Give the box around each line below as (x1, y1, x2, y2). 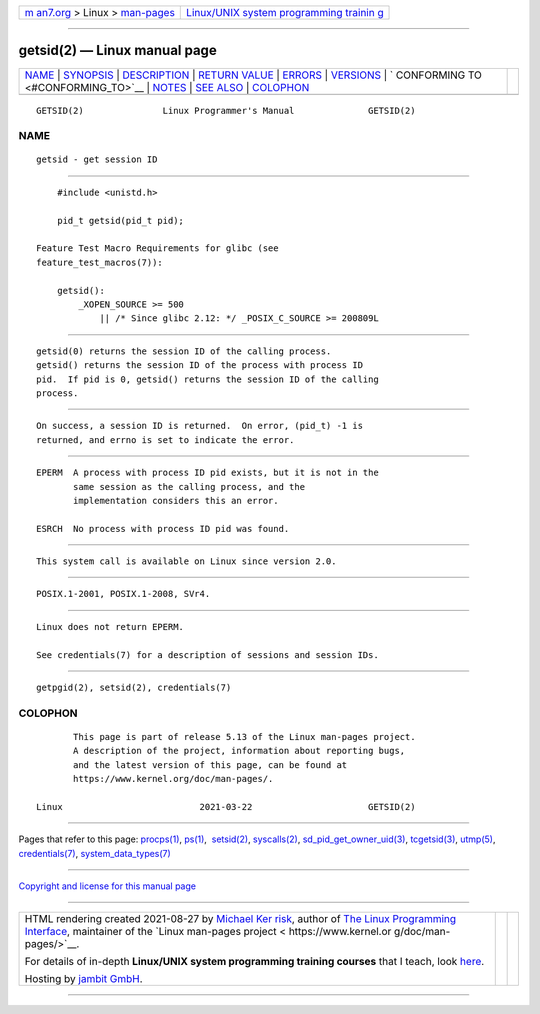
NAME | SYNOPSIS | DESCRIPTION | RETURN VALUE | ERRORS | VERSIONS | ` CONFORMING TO (24, 68, 482, 82)
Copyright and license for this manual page (18, 880, 197, 892)
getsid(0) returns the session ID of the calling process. (36, 345, 332, 357)
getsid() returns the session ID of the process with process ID (36, 360, 364, 371)
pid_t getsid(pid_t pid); (56, 215, 185, 226)
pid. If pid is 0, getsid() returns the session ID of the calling (36, 373, 379, 385)
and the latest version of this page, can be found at (73, 759, 348, 770)
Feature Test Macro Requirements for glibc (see (36, 243, 279, 254)
